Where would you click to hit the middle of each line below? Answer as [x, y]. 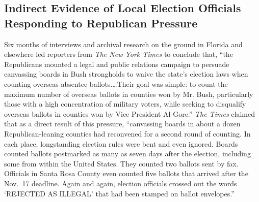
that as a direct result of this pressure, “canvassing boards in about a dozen [122, 124]
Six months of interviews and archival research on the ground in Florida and [123, 44]
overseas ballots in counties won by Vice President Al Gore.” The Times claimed [129, 113]
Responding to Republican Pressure [101, 23]
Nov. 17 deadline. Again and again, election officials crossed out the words [121, 183]
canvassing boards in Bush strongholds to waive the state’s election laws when [126, 74]
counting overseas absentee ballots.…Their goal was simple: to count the [116, 83]
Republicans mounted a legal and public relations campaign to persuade [117, 64]
